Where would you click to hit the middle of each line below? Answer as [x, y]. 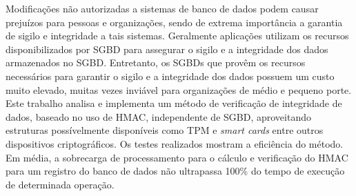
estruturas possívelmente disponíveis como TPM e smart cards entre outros [165, 130]
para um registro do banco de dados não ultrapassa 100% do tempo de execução [175, 171]
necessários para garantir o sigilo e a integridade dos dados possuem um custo [170, 76]
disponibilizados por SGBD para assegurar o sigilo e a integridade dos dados [167, 49]
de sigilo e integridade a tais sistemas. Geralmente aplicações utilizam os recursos [177, 36]
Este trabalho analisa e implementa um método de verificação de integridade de [174, 103]
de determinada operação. [60, 184]
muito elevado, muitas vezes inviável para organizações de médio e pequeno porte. [179, 89]
